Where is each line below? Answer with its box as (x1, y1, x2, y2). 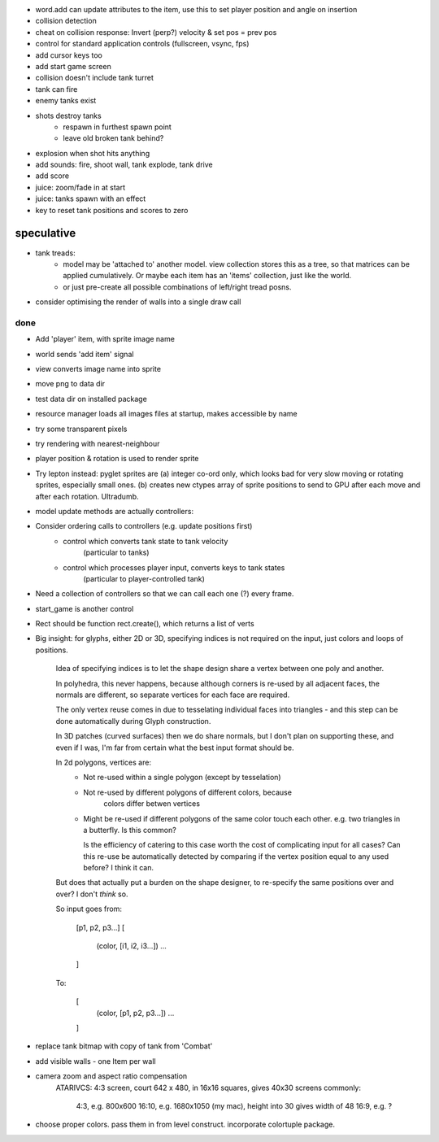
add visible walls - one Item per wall (35, 1056, 156, 1066)
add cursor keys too (35, 50, 103, 60)
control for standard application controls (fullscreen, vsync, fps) (35, 39, 250, 49)
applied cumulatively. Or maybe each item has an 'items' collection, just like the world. (63, 271, 352, 281)
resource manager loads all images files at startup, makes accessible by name (35, 409, 298, 419)
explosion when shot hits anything (35, 148, 150, 158)
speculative (15, 226, 76, 240)
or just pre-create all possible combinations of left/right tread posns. (63, 281, 292, 292)
